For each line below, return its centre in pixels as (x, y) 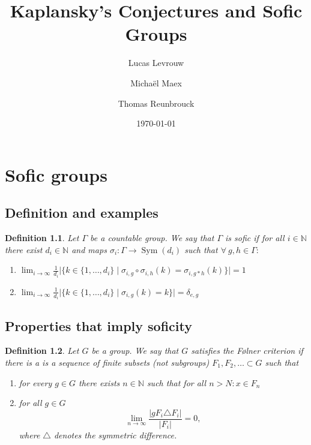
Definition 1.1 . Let (42, 238)
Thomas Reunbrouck (156, 103)
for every (35, 382)
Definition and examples (82, 213)
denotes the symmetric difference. (115, 435)
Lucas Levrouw (156, 63)
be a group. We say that (135, 351)
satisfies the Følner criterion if (247, 351)
